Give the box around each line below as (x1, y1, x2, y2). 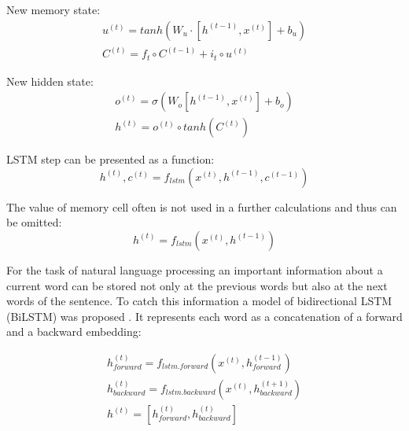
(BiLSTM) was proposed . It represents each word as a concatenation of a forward (6, 308, 403, 324)
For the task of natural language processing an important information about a (6, 261, 383, 278)
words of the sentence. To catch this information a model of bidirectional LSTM (6, 293, 392, 309)
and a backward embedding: (6, 323, 142, 340)
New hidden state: (6, 72, 94, 89)
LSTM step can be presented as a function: (6, 151, 215, 168)
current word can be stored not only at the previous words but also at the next (6, 277, 388, 293)
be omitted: (6, 214, 62, 230)
